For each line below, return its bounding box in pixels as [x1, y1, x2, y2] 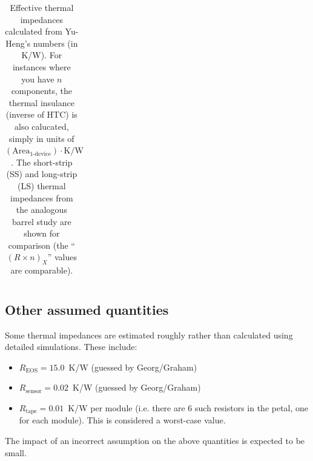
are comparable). [10, 264, 73, 277]
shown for [24, 227, 60, 240]
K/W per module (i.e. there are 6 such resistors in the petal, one [68, 401, 309, 414]
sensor [25, 388, 42, 394]
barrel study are [12, 215, 71, 227]
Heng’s [5, 36, 31, 49]
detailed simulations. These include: [5, 340, 137, 353]
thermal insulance [8, 96, 74, 109]
